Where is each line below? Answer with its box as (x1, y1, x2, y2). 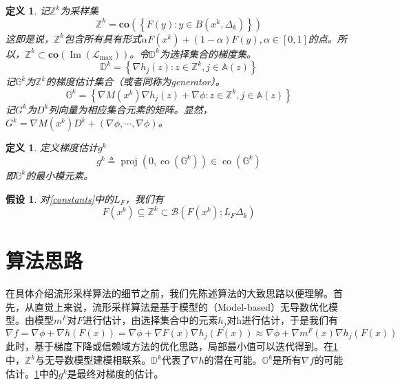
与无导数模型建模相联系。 (35, 353, 151, 367)
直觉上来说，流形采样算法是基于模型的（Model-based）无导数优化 (34, 299, 329, 313)
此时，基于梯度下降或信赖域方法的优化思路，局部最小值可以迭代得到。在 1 (6, 339, 338, 353)
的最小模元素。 (25, 168, 94, 182)
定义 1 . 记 (6, 3, 50, 17)
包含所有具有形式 (64, 31, 142, 45)
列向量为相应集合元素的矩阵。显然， (48, 102, 213, 116)
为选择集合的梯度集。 (159, 46, 256, 60)
